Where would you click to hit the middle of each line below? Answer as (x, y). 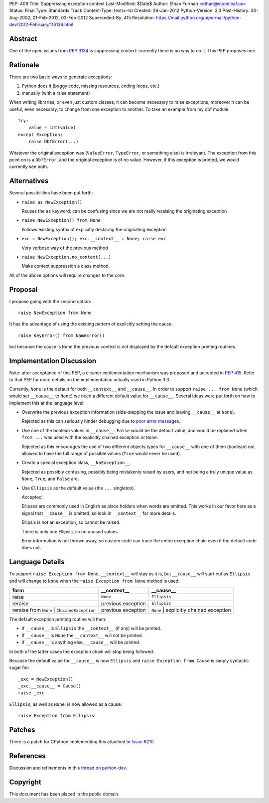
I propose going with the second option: (50, 301)
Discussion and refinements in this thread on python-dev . (68, 768)
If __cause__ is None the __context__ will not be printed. (82, 635)
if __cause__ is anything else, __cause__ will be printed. (81, 642)
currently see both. (29, 166)
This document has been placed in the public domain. (64, 794)
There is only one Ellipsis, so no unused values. (70, 531)
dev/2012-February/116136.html (41, 24)
